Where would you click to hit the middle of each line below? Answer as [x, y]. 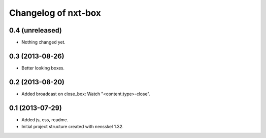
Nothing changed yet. [44, 42]
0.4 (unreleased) [35, 30]
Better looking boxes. [43, 68]
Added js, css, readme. [45, 120]
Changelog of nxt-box [55, 13]
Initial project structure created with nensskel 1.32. [73, 127]
